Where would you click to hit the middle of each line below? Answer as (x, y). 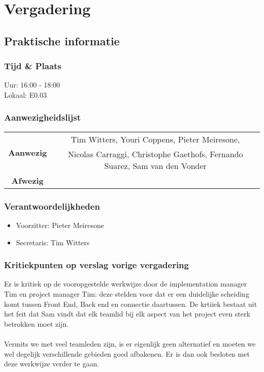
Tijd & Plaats (33, 66)
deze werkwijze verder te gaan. (52, 364)
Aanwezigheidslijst (43, 117)
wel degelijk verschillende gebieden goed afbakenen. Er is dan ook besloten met (127, 353)
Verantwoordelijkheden (52, 206)
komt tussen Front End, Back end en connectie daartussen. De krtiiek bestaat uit (130, 304)
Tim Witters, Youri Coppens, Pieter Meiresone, (155, 139)
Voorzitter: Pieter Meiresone (60, 225)
